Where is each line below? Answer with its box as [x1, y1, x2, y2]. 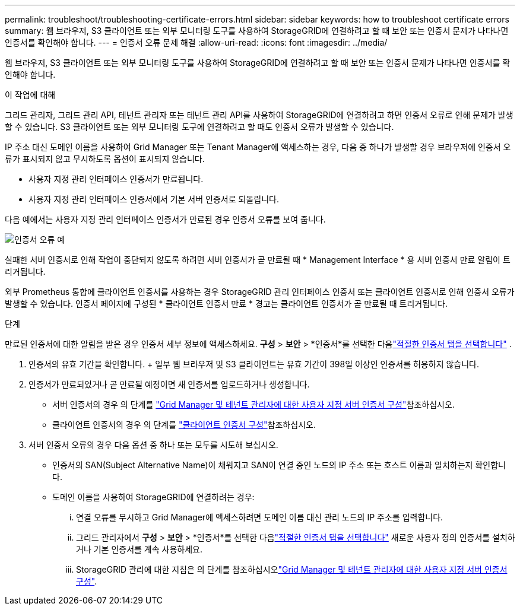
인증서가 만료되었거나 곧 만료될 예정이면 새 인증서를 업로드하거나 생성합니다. [28, 379, 310, 389]
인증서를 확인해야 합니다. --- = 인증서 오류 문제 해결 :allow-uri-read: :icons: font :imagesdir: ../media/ [5, 37, 388, 47]
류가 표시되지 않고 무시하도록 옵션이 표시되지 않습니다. [5, 154, 205, 164]
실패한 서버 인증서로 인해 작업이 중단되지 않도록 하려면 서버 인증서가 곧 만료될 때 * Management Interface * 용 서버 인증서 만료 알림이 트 [5, 255, 511, 265]
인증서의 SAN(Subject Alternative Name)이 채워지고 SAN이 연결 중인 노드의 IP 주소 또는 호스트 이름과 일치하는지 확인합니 [52, 460, 506, 470]
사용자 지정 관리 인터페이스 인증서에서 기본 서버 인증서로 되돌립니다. [28, 194, 279, 204]
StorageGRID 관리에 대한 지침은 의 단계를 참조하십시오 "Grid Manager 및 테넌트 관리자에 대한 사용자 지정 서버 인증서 [76, 564, 508, 574]
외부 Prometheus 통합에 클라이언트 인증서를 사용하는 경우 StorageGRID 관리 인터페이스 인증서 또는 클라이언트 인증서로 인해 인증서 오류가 [5, 287, 515, 297]
